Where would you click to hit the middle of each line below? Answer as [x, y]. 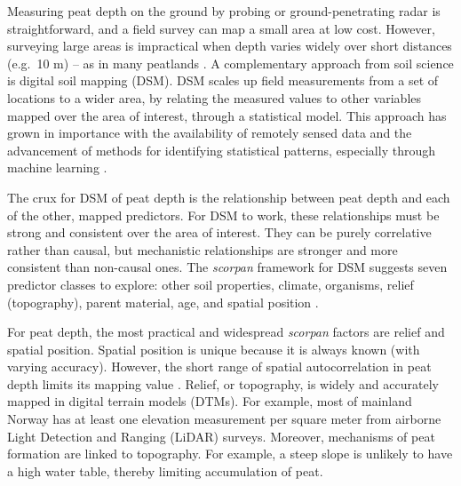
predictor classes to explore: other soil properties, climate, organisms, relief [211, 284]
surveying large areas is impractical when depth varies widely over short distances [230, 46]
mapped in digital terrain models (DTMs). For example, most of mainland [210, 401]
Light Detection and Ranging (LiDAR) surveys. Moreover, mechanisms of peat [221, 436]
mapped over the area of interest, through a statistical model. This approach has [227, 115]
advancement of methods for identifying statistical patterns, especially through [221, 150]
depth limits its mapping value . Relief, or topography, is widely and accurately [223, 383]
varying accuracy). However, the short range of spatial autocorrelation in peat [219, 366]
